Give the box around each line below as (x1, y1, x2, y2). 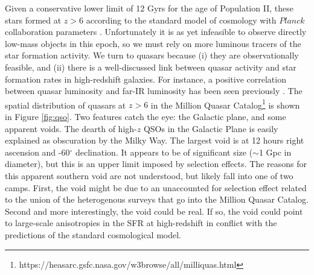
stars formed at (5, 13, 62, 26)
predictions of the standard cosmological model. (5, 228, 181, 241)
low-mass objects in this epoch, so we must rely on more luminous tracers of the (5, 37, 301, 49)
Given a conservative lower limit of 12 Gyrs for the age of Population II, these (5, 2, 293, 14)
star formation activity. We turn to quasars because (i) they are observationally (5, 49, 299, 62)
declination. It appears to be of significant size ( (75, 145, 253, 158)
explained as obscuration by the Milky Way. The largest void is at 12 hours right (5, 134, 304, 147)
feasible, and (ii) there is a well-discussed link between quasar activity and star (5, 60, 296, 73)
